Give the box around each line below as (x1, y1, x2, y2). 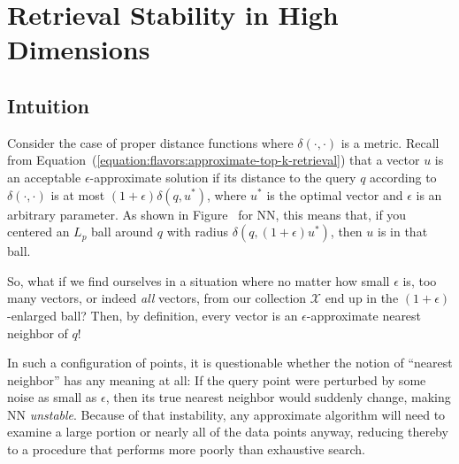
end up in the (325, 289, 399, 307)
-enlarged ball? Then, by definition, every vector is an (7, 305, 298, 324)
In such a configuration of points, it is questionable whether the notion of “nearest (7, 353, 453, 372)
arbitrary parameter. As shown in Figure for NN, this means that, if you (7, 205, 407, 223)
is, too (402, 271, 437, 290)
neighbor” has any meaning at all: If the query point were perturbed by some (7, 370, 426, 389)
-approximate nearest (306, 305, 422, 324)
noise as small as (7, 388, 97, 406)
